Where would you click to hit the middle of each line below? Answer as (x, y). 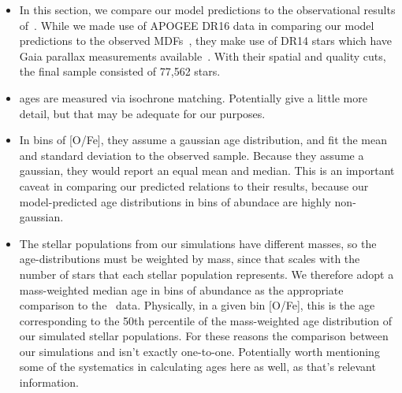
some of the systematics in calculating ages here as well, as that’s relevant (197, 367)
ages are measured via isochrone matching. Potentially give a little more (193, 97)
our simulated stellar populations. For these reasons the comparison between (204, 336)
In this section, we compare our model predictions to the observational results (207, 9)
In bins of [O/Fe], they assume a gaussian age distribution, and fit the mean (203, 140)
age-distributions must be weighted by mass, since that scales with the (190, 259)
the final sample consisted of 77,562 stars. (120, 71)
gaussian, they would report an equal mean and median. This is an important (207, 171)
